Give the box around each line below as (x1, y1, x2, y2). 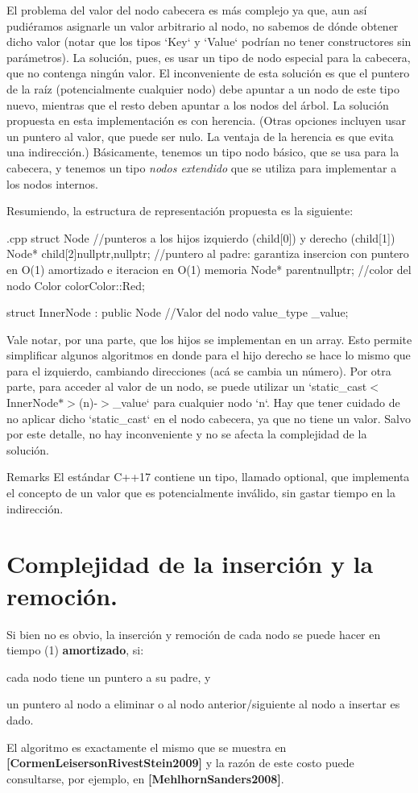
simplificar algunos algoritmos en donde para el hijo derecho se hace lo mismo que (6, 347, 411, 363)
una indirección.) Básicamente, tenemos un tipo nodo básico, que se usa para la (6, 143, 399, 160)
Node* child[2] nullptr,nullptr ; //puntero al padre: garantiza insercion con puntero (6, 245, 409, 262)
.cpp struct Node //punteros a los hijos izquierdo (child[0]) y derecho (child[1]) (6, 229, 395, 246)
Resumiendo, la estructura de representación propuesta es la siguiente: (6, 202, 354, 219)
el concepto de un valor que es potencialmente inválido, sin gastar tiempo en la (6, 484, 395, 501)
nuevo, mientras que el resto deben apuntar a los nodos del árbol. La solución (6, 96, 389, 113)
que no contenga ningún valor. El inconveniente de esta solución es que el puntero (6, 64, 410, 81)
